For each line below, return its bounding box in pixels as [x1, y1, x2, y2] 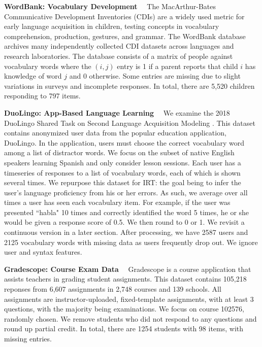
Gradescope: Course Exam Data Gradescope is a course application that [4, 263, 251, 274]
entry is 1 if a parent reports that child [117, 60, 238, 71]
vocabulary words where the [4, 60, 91, 71]
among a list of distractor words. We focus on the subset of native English [4, 147, 235, 158]
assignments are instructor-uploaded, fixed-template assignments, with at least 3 [4, 293, 254, 304]
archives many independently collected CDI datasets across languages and [4, 41, 234, 51]
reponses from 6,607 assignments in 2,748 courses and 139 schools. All [4, 284, 221, 294]
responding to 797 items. [4, 90, 81, 101]
